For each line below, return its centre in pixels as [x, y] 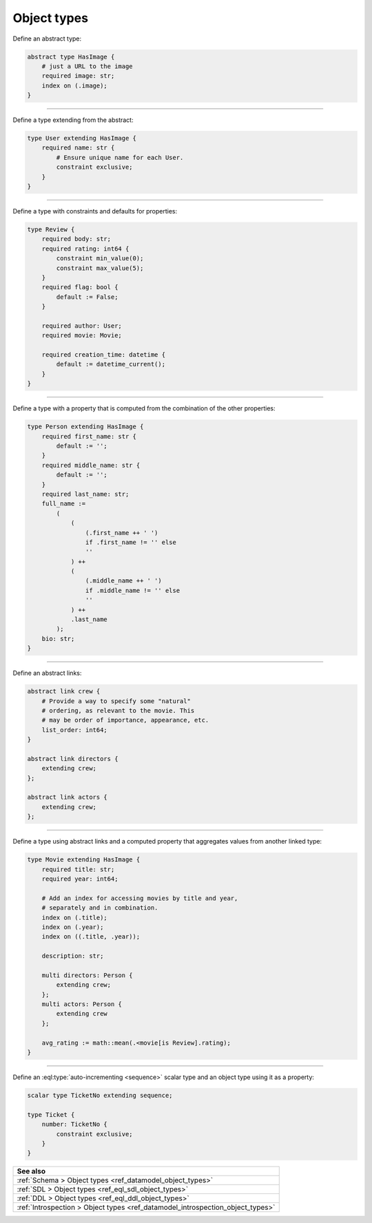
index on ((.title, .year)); [91, 937]
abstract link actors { [68, 797]
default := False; [87, 297]
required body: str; [76, 239]
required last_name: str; [85, 494]
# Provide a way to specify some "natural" [116, 701]
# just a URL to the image [87, 66]
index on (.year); [73, 927]
